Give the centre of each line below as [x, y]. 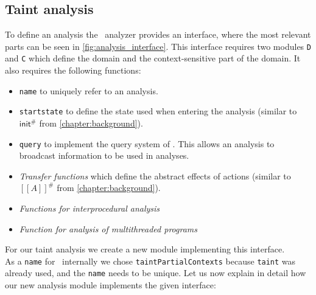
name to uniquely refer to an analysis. [89, 90]
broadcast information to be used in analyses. [104, 155]
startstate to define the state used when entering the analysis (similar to [158, 111]
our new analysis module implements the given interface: [111, 285]
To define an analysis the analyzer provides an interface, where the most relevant [158, 34]
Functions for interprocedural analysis [90, 208]
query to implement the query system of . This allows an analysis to [147, 143]
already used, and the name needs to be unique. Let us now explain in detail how [156, 273]
